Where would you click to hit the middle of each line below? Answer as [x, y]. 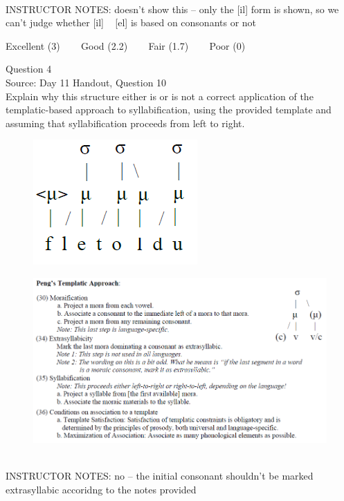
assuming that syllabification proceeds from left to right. [125, 123]
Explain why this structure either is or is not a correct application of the [160, 96]
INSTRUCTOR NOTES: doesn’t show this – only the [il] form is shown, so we [172, 9]
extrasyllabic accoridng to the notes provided [101, 489]
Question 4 [29, 69]
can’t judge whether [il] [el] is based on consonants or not [131, 22]
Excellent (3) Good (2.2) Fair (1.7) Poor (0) [126, 45]
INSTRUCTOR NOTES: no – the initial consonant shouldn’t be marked [160, 476]
